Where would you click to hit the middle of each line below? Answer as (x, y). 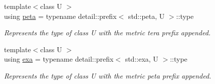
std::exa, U (142, 59)
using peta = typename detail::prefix (60, 16)
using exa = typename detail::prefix (59, 59)
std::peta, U (146, 16)
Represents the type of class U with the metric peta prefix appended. (108, 75)
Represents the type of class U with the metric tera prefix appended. (107, 33)
